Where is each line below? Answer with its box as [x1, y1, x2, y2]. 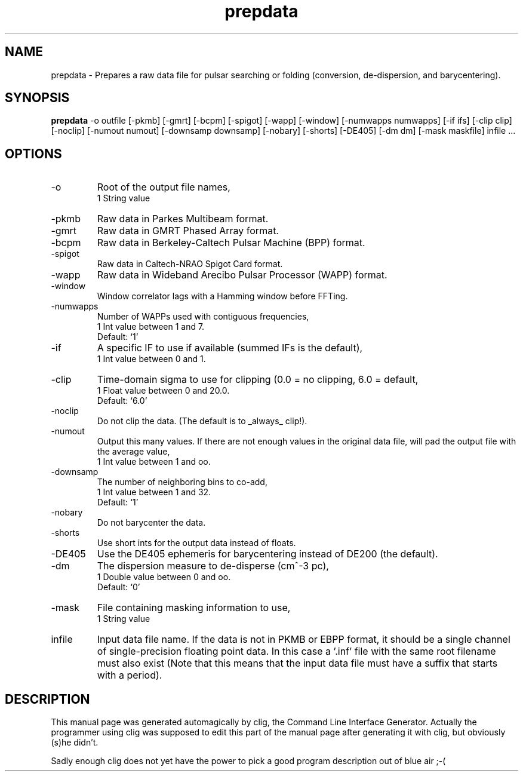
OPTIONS [5, 146, 62, 161]
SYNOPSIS [5, 90, 70, 106]
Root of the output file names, [97, 181, 230, 194]
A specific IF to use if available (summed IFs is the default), [97, 342, 363, 354]
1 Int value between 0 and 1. [97, 354, 206, 364]
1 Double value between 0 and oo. [97, 572, 231, 582]
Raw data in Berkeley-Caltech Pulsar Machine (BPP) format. [97, 237, 365, 249]
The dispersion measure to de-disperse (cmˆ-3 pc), [97, 560, 329, 572]
